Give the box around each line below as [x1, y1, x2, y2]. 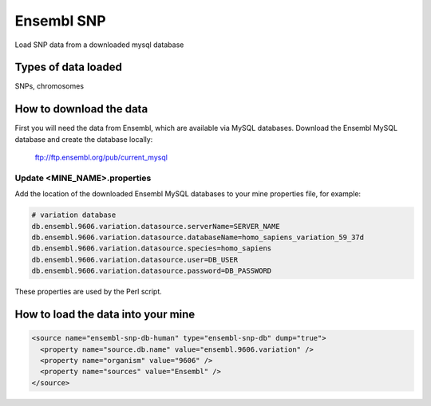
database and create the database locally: [14, 134, 153, 144]
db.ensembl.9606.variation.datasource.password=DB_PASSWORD [31, 266, 272, 275]
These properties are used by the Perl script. [14, 287, 163, 297]
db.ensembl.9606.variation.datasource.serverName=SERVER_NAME [31, 222, 280, 231]
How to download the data [14, 102, 148, 116]
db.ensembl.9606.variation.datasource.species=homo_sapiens [31, 244, 272, 253]
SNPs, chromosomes [14, 81, 84, 91]
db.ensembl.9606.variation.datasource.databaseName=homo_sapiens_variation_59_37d [31, 233, 365, 242]
